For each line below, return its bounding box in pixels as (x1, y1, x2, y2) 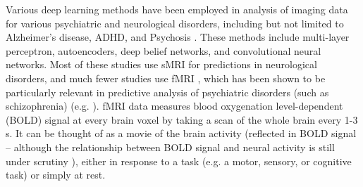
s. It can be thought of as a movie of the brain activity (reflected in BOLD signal (6, 126, 357, 141)
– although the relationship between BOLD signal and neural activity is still (6, 139, 335, 154)
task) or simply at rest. (6, 167, 106, 182)
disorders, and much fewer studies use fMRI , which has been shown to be (6, 70, 326, 85)
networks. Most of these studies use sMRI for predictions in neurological (6, 57, 317, 72)
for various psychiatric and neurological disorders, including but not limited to (6, 15, 344, 30)
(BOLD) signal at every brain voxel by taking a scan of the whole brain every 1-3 (6, 112, 358, 127)
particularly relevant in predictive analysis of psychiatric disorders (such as (6, 84, 329, 99)
